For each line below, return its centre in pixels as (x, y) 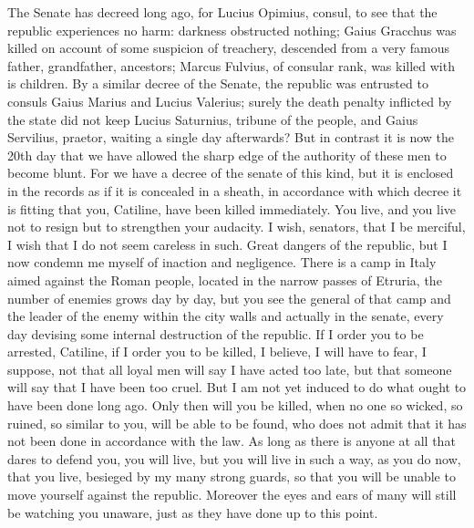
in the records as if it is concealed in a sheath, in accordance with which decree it (235, 190)
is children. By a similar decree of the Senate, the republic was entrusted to (218, 83)
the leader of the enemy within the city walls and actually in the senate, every (226, 316)
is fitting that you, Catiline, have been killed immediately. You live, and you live (232, 208)
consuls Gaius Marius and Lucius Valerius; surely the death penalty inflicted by (230, 101)
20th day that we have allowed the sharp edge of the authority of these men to (227, 155)
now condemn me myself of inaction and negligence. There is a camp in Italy (222, 262)
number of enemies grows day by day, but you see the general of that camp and (229, 298)
